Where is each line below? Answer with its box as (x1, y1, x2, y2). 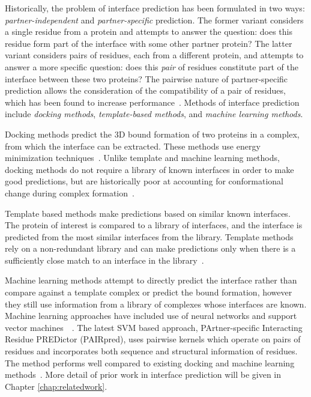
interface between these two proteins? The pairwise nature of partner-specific (5, 72, 288, 85)
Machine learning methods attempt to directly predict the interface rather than (5, 274, 297, 286)
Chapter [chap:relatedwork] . (5, 380, 107, 392)
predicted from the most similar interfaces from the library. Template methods (5, 230, 294, 243)
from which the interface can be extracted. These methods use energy (5, 139, 261, 152)
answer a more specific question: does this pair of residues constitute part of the (5, 60, 298, 73)
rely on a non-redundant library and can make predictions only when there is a (5, 242, 296, 255)
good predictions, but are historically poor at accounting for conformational (5, 175, 284, 187)
